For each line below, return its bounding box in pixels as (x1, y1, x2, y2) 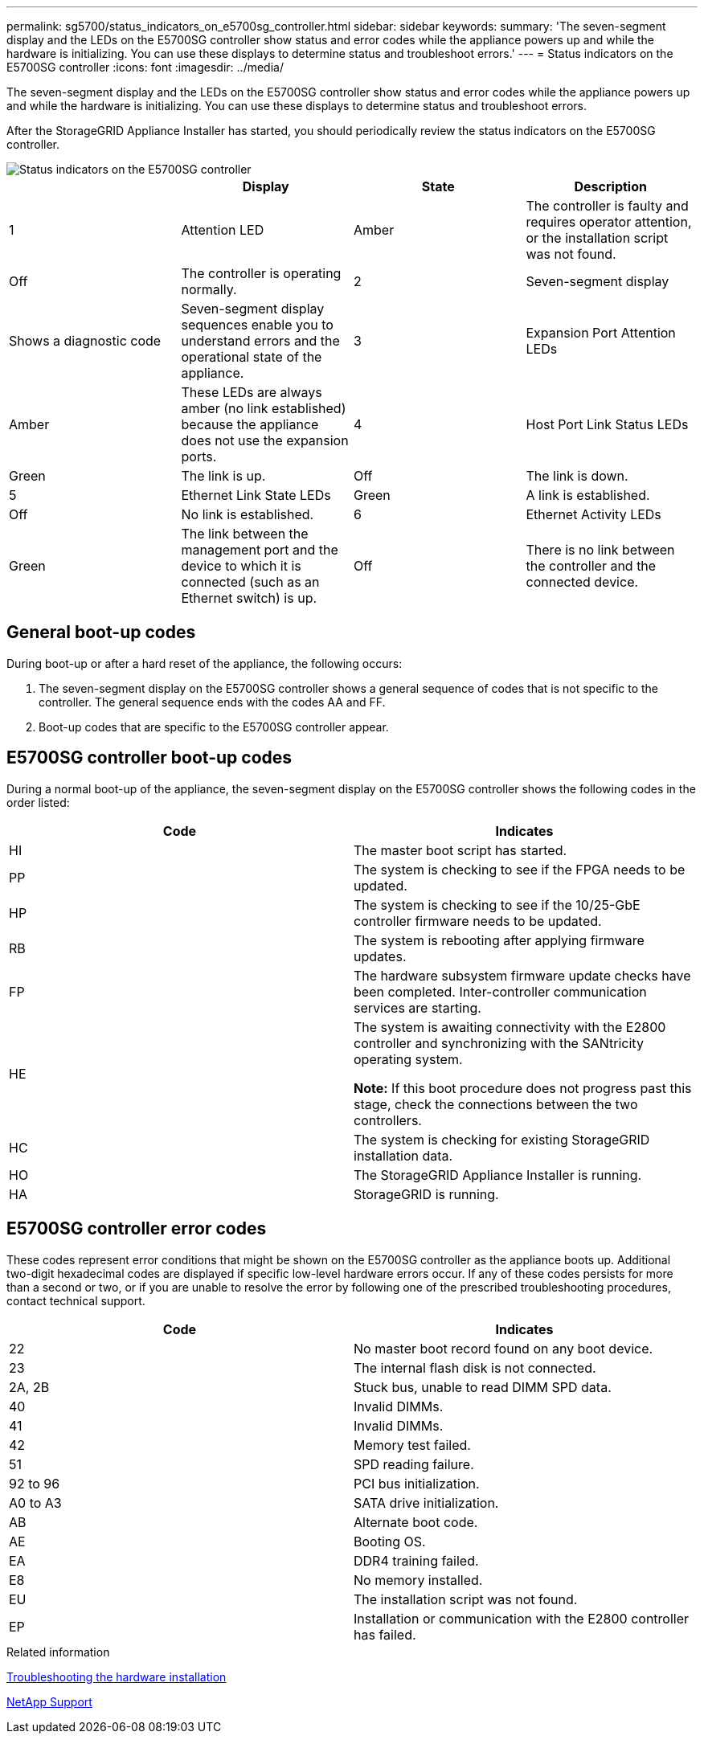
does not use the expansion (181, 432, 349, 448)
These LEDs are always (181, 384, 322, 400)
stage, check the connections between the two (354, 1095, 638, 1112)
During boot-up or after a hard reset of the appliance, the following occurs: (6, 656, 403, 670)
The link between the (181, 526, 309, 542)
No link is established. (181, 506, 314, 522)
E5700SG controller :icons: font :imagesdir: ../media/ (6, 60, 284, 74)
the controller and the (526, 558, 657, 574)
